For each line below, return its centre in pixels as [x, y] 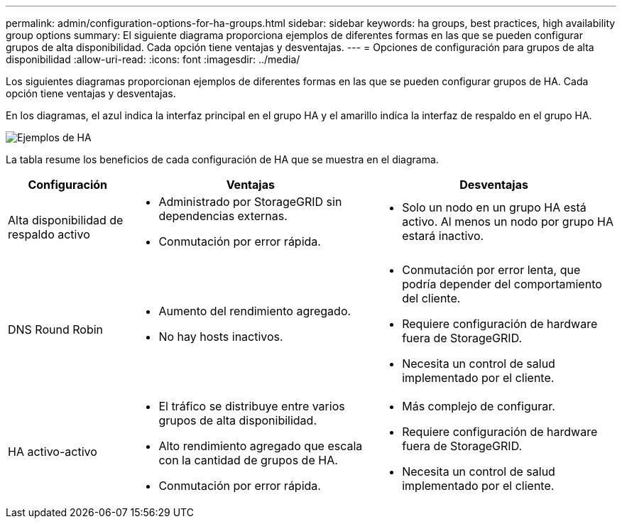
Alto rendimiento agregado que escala [261, 446]
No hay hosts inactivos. [221, 337]
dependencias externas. [223, 216]
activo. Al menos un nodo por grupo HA [508, 222]
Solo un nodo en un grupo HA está [494, 207]
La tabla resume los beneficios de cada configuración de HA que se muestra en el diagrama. [222, 159]
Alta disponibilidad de [66, 220]
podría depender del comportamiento [502, 284]
